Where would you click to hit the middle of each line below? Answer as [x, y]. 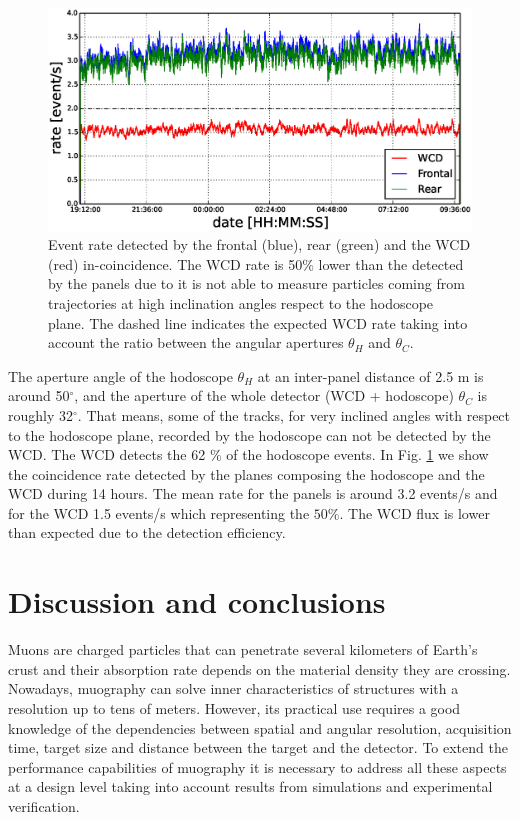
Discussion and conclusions [197, 601]
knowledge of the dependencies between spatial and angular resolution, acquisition [260, 727]
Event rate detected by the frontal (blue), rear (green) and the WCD [259, 244]
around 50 [39, 395]
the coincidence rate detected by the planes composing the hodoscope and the [246, 473]
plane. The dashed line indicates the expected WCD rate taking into [258, 322]
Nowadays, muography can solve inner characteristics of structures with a [233, 688]
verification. [44, 805]
